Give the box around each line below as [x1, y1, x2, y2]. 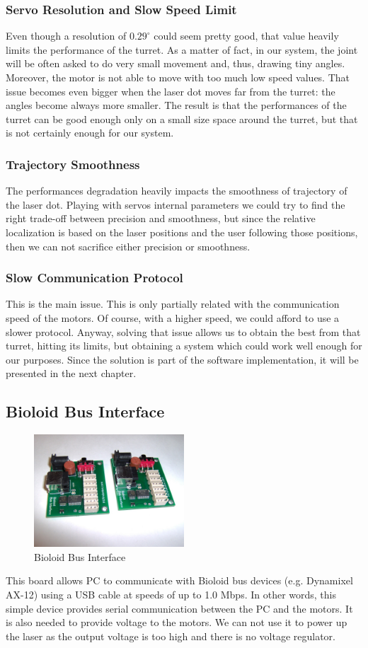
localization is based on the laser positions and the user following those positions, [6, 224, 358, 239]
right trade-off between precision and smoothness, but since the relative [6, 211, 316, 226]
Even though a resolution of [6, 28, 127, 43]
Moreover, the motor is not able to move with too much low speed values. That [6, 70, 350, 84]
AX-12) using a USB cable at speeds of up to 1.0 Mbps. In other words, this [6, 586, 336, 601]
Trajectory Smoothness [6, 155, 140, 173]
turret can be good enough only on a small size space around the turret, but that [6, 111, 358, 126]
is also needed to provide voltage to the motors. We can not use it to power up [6, 615, 347, 630]
